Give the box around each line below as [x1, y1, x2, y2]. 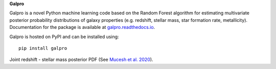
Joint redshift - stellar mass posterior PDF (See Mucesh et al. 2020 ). [9, 56, 153, 63]
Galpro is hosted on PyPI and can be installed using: [9, 33, 120, 40]
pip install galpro [18, 45, 67, 51]
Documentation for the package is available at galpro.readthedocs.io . [9, 24, 155, 30]
